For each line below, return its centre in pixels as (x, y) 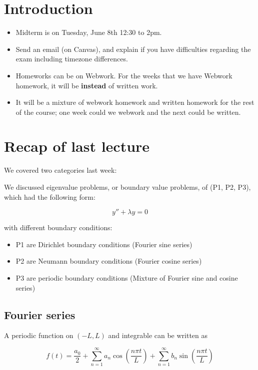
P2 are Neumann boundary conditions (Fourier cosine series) (109, 261)
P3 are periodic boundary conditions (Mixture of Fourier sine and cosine (127, 277)
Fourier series (40, 314)
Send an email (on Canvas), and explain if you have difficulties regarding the (133, 49)
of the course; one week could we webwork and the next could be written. (128, 112)
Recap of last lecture (77, 146)
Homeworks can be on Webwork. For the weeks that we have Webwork (124, 75)
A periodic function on (39, 335)
